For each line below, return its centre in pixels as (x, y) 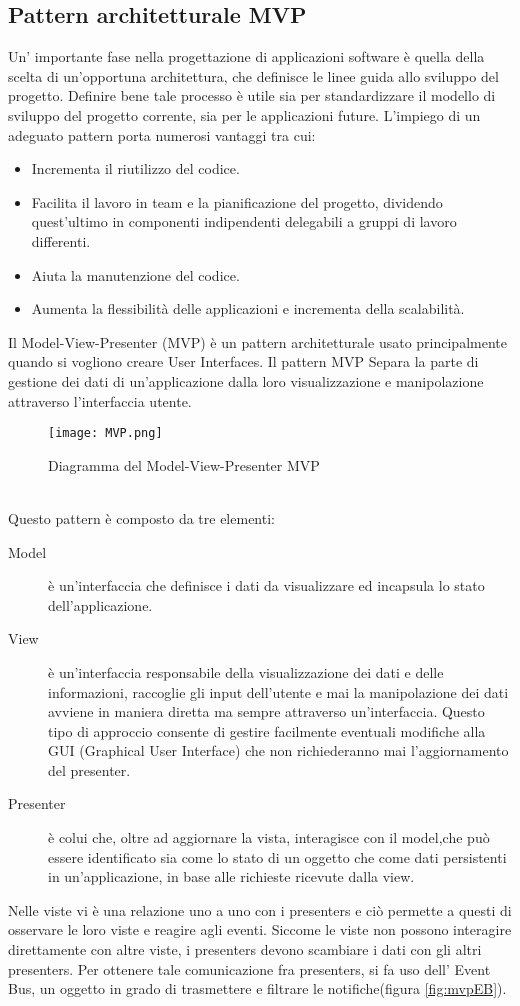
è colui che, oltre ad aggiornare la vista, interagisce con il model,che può (269, 837)
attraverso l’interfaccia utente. (100, 400)
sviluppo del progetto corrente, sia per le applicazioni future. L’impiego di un (244, 114)
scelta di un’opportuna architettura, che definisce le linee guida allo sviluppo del (253, 75)
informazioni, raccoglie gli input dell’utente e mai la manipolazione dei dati (278, 691)
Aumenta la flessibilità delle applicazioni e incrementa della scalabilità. (248, 308)
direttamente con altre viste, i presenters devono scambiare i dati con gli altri (245, 949)
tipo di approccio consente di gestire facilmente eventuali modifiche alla (267, 730)
